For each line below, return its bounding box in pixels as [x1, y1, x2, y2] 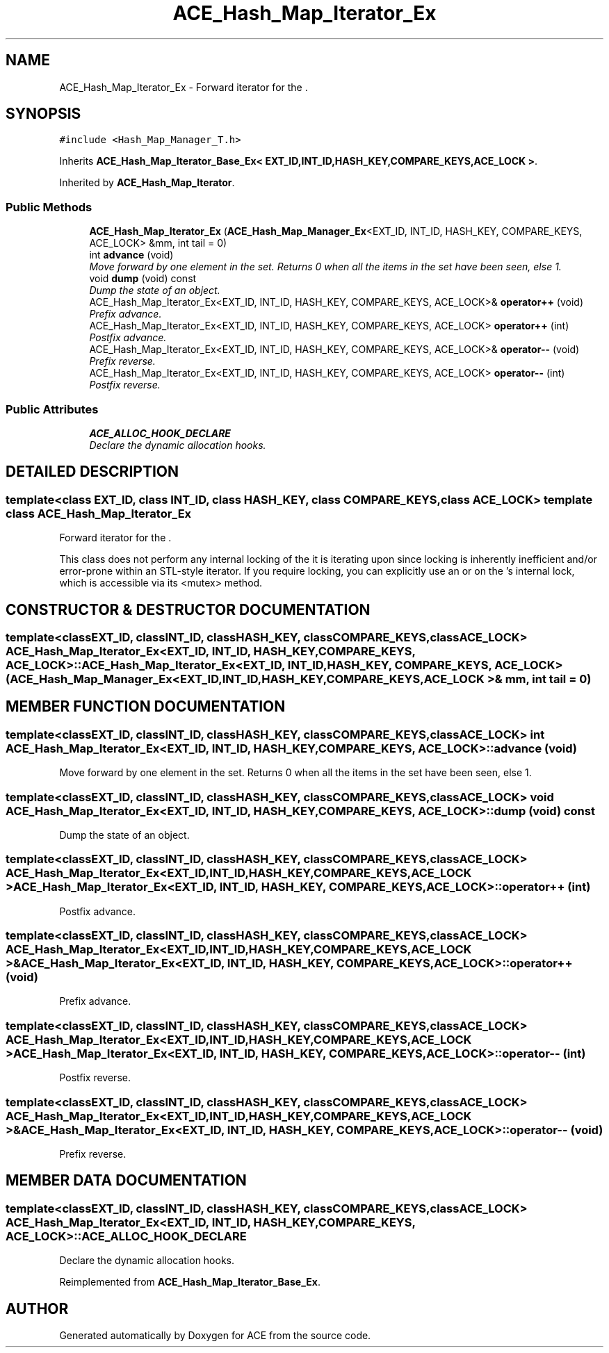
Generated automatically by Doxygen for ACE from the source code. [59, 1329, 371, 1342]
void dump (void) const [89, 272, 197, 285]
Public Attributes [6, 402, 99, 416]
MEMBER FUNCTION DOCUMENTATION [6, 698, 286, 716]
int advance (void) [89, 249, 174, 261]
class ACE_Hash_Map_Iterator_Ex [6, 506, 192, 520]
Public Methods [6, 199, 92, 214]
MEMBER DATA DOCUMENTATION [6, 1172, 247, 1190]
